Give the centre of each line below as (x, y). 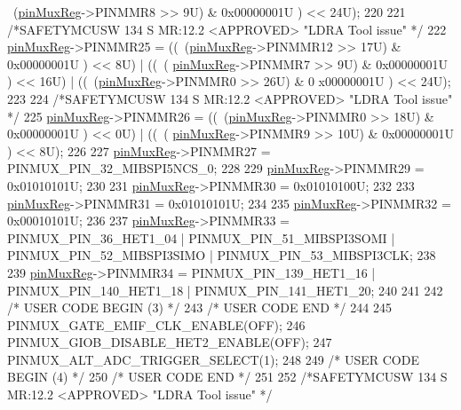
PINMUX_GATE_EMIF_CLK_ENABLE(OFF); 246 (156, 324)
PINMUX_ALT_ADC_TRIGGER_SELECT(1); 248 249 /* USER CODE (213, 359)
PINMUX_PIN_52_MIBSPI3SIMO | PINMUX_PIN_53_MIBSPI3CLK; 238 (222, 255)
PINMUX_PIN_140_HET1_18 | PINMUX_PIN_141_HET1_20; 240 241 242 (225, 290)
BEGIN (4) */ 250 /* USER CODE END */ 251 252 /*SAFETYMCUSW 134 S (227, 377)
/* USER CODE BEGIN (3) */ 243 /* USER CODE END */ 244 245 (199, 307)
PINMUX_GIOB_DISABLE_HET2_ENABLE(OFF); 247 (170, 342)
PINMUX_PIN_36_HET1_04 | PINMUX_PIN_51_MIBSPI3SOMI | (201, 237)
